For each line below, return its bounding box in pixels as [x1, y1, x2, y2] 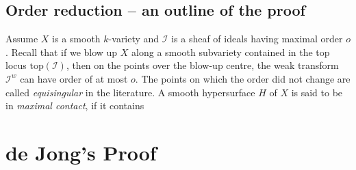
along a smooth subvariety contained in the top [131, 44, 330, 59]
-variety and [108, 31, 160, 46]
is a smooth [52, 31, 101, 46]
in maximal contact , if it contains [5, 98, 144, 113]
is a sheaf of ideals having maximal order [171, 31, 343, 46]
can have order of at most [20, 71, 128, 85]
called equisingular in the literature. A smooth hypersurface [5, 85, 255, 99]
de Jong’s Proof [5, 138, 157, 166]
